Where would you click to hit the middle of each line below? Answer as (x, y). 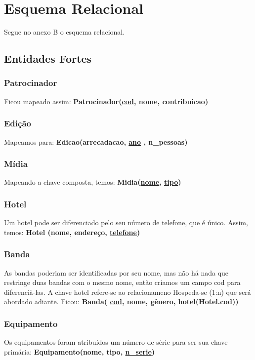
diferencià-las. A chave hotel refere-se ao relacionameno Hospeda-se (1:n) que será (127, 292)
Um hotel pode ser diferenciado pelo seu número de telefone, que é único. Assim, (126, 222)
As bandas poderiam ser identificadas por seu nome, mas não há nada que (116, 272)
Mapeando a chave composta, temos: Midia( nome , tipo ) (93, 182)
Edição (18, 123)
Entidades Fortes (48, 59)
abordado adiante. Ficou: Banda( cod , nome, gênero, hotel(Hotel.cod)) (121, 301)
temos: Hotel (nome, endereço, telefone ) (72, 232)
